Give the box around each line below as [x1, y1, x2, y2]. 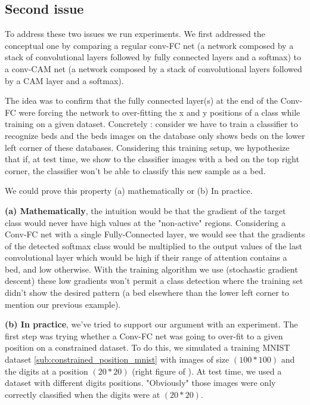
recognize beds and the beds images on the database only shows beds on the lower [5, 129, 305, 141]
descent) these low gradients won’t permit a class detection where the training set [5, 274, 303, 287]
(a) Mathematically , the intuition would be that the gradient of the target [5, 204, 286, 217]
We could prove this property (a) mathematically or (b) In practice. [5, 184, 253, 197]
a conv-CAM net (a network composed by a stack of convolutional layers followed [5, 62, 302, 75]
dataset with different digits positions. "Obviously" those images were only [5, 376, 276, 389]
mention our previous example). [5, 298, 121, 310]
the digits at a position [5, 364, 88, 377]
